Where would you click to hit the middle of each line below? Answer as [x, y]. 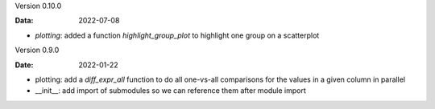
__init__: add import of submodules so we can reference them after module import [170, 91]
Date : [24, 65]
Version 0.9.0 [37, 50]
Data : [24, 21]
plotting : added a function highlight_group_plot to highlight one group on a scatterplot [177, 35]
